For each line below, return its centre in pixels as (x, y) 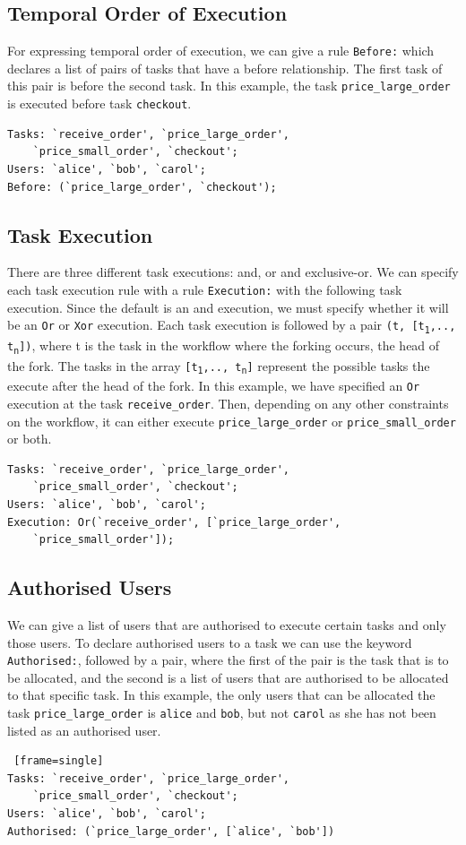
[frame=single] (59, 761)
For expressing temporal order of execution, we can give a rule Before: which (221, 51)
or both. (30, 439)
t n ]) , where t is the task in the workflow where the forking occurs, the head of (224, 345)
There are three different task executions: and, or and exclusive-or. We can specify (233, 272)
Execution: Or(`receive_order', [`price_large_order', (174, 522)
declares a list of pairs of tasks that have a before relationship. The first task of (225, 68)
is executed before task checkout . (99, 103)
